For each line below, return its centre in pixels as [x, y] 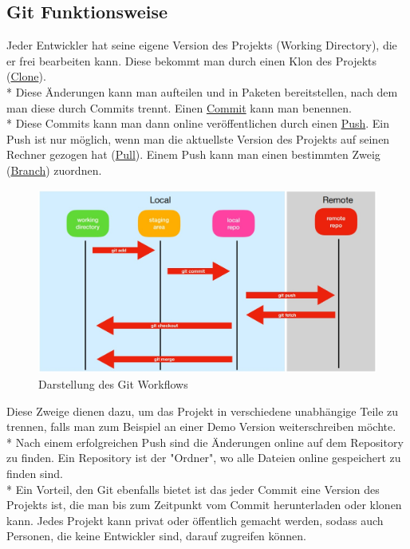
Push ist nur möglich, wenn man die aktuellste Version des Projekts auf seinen [198, 138]
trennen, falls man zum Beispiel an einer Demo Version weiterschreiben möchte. [201, 427]
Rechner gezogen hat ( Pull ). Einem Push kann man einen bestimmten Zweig [193, 154]
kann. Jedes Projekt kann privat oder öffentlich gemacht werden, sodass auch [195, 520]
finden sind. [35, 473]
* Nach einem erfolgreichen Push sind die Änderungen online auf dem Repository [205, 442]
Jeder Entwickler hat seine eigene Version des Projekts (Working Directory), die [202, 45]
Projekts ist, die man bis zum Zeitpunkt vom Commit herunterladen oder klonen [204, 505]
